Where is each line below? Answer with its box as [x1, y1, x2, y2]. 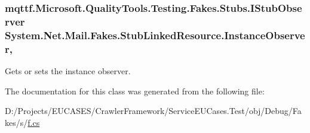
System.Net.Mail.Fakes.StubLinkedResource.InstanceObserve [5, 27, 305, 42]
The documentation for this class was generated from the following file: [5, 84, 265, 97]
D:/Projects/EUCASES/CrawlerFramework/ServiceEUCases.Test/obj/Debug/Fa [5, 104, 302, 117]
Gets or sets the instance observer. [5, 64, 131, 77]
